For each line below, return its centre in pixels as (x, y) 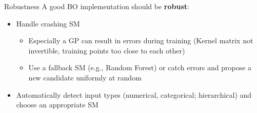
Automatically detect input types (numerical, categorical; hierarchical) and (134, 94)
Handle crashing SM (48, 23)
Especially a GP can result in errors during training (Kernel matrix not (141, 40)
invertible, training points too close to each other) (107, 50)
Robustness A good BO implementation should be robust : (97, 6)
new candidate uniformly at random (85, 77)
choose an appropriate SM (57, 105)
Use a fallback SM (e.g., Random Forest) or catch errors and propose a (140, 67)
